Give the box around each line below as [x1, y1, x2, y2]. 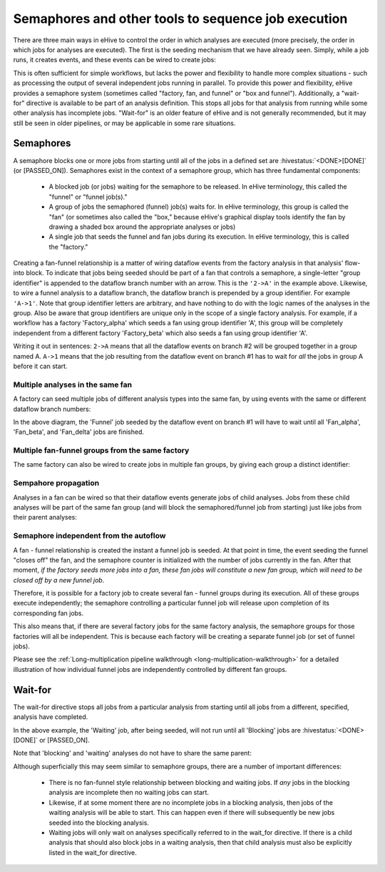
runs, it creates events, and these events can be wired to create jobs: [13, 56, 217, 64]
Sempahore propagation [13, 478, 100, 488]
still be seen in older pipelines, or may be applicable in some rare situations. [13, 119, 236, 127]
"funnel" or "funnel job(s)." [48, 192, 128, 201]
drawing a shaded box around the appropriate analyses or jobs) [48, 222, 236, 231]
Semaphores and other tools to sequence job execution [13, 11, 348, 26]
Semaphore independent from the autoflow [13, 531, 166, 541]
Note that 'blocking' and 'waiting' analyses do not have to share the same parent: [13, 749, 252, 758]
